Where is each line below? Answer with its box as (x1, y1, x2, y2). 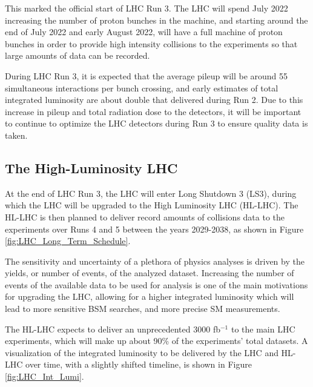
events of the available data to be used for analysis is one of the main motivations (5, 278, 308, 291)
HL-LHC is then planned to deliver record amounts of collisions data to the (5, 210, 285, 223)
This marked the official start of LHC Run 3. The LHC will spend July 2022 (5, 2, 288, 14)
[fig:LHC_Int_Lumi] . (5, 370, 84, 383)
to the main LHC (231, 322, 295, 335)
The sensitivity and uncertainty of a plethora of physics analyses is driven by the (5, 254, 305, 267)
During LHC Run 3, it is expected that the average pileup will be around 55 (5, 69, 288, 82)
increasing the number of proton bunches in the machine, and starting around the (5, 13, 308, 26)
